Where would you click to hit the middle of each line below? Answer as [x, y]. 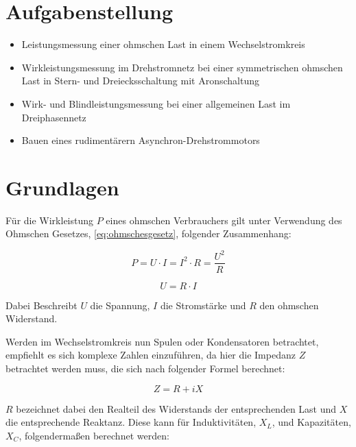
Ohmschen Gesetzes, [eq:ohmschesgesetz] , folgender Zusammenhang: [149, 233]
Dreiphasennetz [54, 117]
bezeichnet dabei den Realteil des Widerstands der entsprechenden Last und [176, 408]
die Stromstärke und [203, 305]
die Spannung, [120, 305]
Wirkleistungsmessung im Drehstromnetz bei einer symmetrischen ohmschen [182, 67]
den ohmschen [289, 305]
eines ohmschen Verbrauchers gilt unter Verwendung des [224, 220]
